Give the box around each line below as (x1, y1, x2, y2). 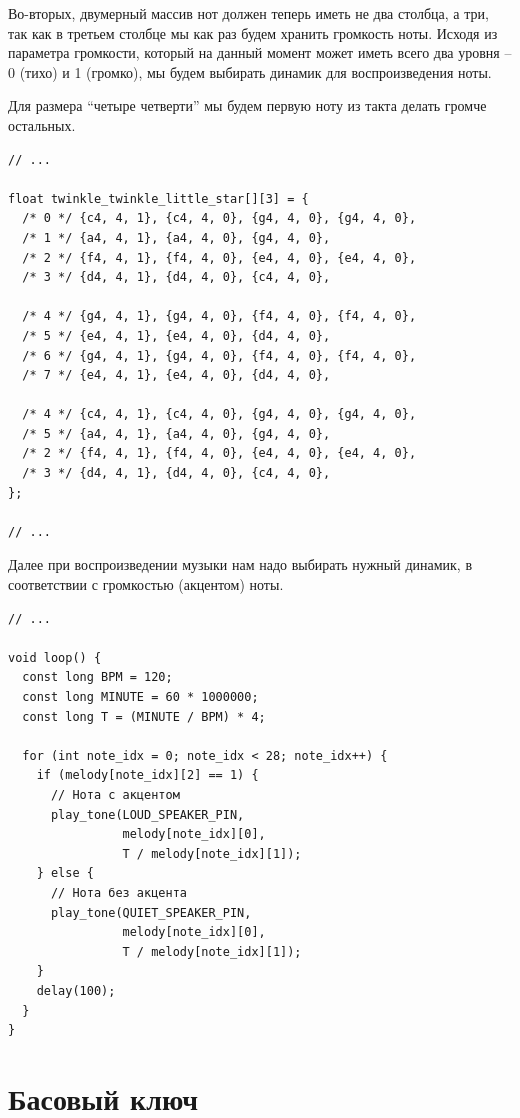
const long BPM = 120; (22, 670, 173, 685)
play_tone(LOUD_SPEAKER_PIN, (50, 807, 245, 822)
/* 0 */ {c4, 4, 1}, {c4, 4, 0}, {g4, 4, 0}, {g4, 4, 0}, (22, 211, 417, 226)
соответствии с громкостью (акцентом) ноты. (8, 574, 284, 595)
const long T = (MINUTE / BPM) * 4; (22, 709, 266, 724)
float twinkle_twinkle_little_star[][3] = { (8, 191, 309, 206)
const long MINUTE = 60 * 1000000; (22, 690, 259, 704)
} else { (36, 866, 94, 881)
